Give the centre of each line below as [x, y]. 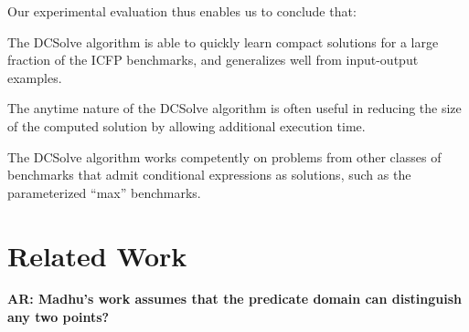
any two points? [59, 317]
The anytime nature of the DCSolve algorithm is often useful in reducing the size [234, 108]
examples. [35, 77]
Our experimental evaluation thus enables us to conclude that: [182, 11]
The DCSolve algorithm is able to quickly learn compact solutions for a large [223, 41]
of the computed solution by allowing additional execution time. [187, 125]
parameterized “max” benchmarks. [104, 192]
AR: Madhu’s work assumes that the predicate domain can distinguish [234, 299]
